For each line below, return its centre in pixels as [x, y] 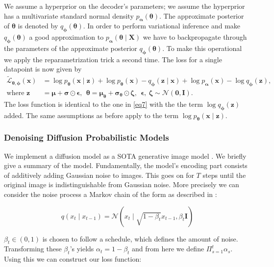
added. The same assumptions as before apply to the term [91, 115]
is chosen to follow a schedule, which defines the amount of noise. [140, 238]
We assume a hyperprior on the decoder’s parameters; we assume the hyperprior [125, 6]
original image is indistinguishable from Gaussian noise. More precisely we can [122, 184]
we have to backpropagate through [195, 37]
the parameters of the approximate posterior [71, 48]
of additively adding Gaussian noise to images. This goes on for [99, 175]
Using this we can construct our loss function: [73, 259]
